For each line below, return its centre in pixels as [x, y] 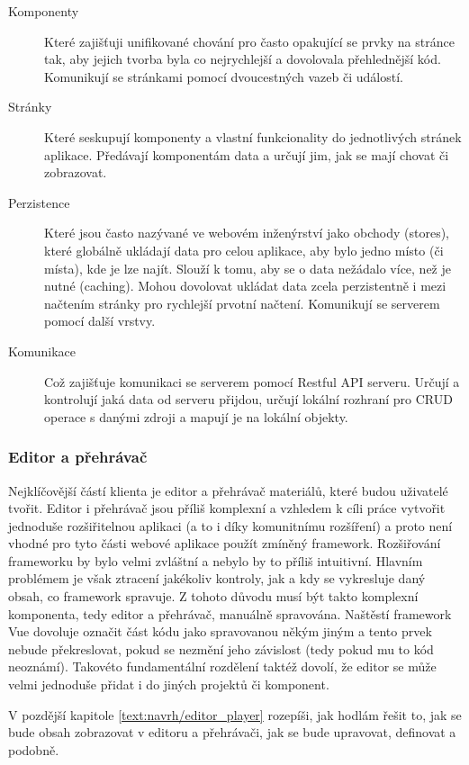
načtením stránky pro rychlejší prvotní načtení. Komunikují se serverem [242, 303]
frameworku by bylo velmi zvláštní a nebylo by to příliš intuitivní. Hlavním [216, 560]
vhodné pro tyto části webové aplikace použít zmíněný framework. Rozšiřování [225, 543]
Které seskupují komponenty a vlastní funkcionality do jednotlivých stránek [253, 136]
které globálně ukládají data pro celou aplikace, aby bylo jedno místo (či [244, 250]
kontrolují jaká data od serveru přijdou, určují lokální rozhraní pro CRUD [248, 399]
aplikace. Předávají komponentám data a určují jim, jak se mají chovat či [247, 154]
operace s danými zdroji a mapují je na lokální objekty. [196, 416]
